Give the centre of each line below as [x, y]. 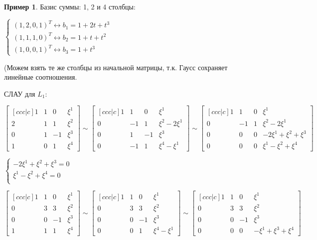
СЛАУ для [20, 93]
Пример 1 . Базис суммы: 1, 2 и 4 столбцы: [70, 6]
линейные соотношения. [41, 77]
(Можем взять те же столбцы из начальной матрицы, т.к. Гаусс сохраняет [116, 67]
